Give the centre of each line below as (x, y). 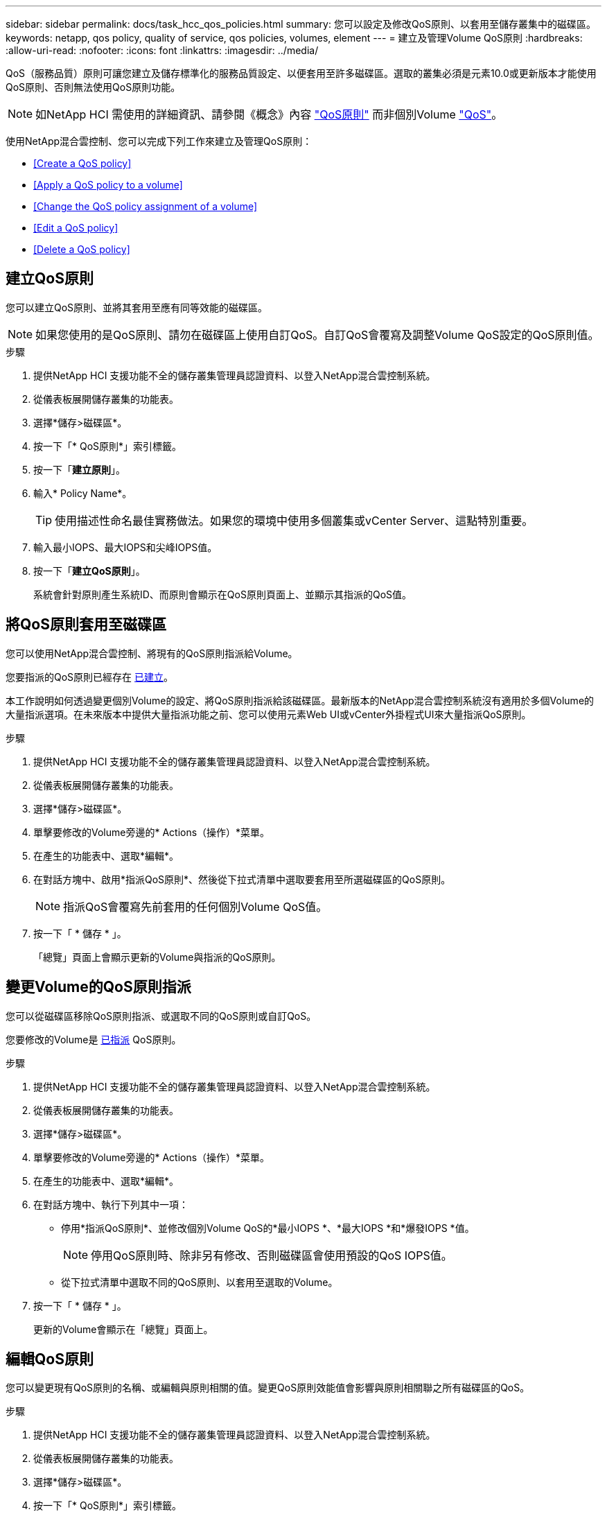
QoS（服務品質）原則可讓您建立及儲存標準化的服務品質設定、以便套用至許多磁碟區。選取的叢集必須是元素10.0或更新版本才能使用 (301, 73)
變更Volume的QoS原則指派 (98, 987)
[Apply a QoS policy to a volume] (108, 185)
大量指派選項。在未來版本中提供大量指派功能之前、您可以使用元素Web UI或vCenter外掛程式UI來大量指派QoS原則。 (269, 714)
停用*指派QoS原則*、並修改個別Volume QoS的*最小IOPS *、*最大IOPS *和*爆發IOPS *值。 (268, 1228)
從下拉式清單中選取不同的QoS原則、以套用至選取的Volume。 (200, 1282)
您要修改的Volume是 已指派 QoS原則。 (94, 1039)
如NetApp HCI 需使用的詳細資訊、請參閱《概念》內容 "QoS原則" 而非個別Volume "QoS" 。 (269, 114)
